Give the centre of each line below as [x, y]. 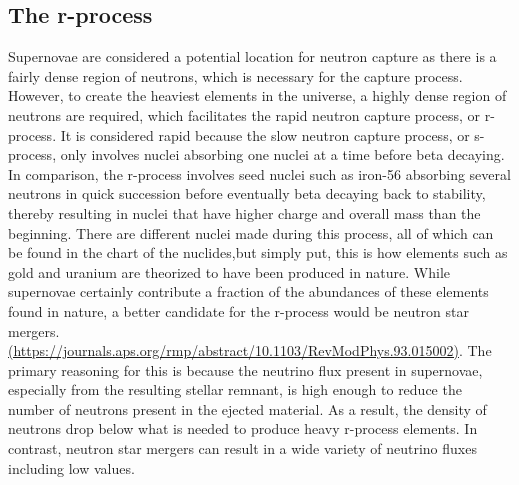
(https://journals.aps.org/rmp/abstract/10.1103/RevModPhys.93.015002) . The [250, 350]
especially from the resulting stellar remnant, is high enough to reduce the [235, 389]
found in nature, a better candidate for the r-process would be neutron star [238, 310]
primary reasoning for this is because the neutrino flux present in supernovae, [245, 369]
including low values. [71, 467]
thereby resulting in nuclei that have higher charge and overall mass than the [244, 212]
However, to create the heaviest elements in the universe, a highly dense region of [257, 95]
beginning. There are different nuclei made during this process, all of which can [251, 232]
